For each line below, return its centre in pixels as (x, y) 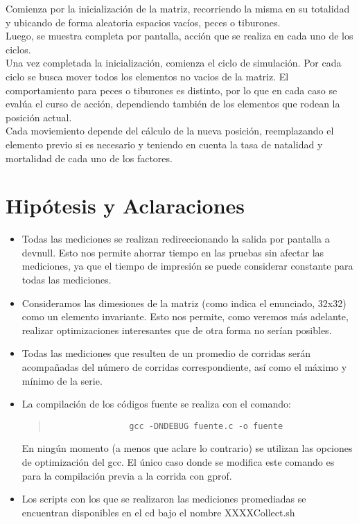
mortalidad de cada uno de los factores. (89, 158)
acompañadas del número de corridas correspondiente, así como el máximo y (184, 367)
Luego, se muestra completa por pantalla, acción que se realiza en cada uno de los (179, 36)
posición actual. (39, 117)
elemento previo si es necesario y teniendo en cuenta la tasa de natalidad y (164, 144)
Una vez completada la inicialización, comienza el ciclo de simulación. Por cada (174, 63)
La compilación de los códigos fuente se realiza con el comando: (156, 404)
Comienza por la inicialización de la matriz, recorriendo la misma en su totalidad (178, 8)
